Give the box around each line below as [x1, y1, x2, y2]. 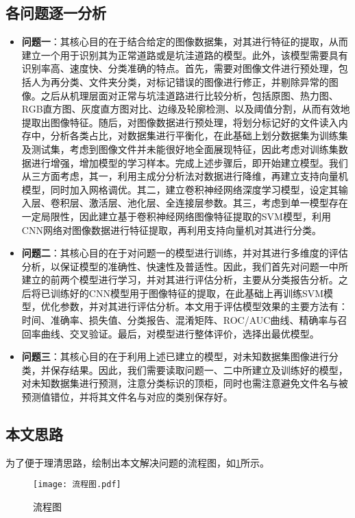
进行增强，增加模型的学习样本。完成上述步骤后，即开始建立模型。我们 [31, 155, 348, 169]
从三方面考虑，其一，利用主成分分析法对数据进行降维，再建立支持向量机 [21, 169, 348, 183]
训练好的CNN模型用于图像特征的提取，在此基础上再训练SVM [50, 285, 324, 300]
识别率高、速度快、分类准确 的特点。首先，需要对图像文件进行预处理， [21, 61, 339, 75]
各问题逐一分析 [5, 2, 106, 23]
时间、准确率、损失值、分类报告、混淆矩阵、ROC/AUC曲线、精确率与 [21, 313, 338, 327]
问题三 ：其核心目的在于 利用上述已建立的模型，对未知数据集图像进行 [21, 349, 329, 364]
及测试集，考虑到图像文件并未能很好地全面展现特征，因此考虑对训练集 [21, 141, 339, 156]
